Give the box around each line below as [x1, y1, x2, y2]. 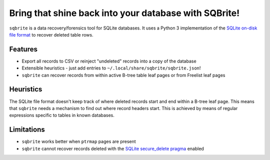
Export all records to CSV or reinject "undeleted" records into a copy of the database [21, 58, 197, 64]
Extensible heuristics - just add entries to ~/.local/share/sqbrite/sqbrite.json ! [21, 65, 201, 71]
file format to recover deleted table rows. [9, 31, 93, 37]
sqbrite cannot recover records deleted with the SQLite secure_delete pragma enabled [21, 145, 204, 151]
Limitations [9, 125, 45, 134]
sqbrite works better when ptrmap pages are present [21, 138, 136, 144]
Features [9, 45, 37, 53]
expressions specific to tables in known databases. [9, 112, 115, 118]
